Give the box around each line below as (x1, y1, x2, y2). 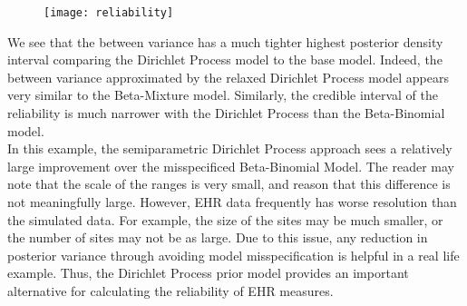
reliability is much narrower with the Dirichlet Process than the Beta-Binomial (7, 104, 445, 123)
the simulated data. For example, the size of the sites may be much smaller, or (7, 210, 443, 229)
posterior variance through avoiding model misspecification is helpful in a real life (7, 245, 460, 264)
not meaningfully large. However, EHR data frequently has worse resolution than (7, 192, 457, 211)
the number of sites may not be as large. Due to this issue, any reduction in (7, 228, 428, 247)
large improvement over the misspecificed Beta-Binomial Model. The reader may (7, 156, 455, 175)
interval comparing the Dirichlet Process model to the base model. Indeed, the (7, 50, 443, 69)
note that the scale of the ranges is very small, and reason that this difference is (7, 174, 451, 193)
